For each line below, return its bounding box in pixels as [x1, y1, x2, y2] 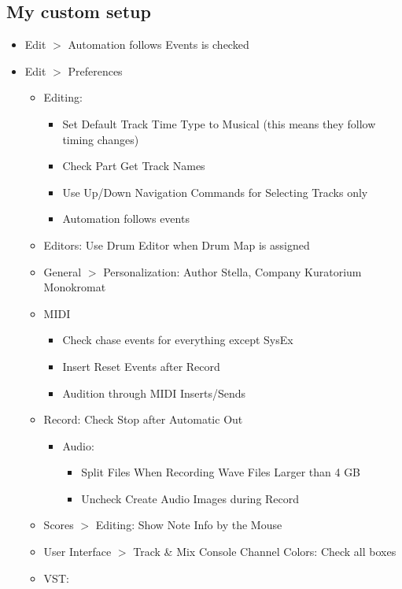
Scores [43, 517, 74, 533]
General [43, 263, 82, 280]
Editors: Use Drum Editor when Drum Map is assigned [43, 236, 310, 253]
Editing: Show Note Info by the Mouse [95, 517, 282, 533]
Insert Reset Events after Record [62, 357, 220, 374]
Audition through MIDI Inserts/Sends [62, 384, 246, 401]
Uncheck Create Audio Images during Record [81, 490, 300, 506]
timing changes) [62, 131, 139, 147]
